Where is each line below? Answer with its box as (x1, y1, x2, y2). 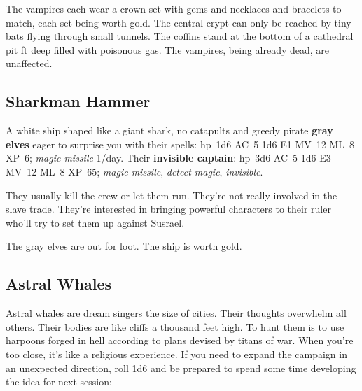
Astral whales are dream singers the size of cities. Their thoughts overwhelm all (6, 306, 347, 320)
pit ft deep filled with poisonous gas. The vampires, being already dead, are (6, 42, 330, 57)
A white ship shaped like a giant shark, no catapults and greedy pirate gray (6, 123, 333, 138)
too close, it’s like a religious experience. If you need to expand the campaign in (6, 346, 347, 361)
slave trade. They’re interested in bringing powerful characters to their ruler (6, 201, 331, 216)
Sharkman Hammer (6, 90, 151, 112)
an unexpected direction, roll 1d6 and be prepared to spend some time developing (6, 360, 356, 375)
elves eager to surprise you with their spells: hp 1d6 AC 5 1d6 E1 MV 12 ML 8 (6, 136, 355, 151)
